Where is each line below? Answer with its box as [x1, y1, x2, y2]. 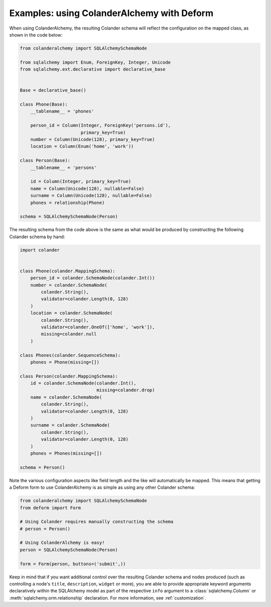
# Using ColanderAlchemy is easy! [20, 540, 105, 546]
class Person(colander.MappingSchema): [20, 373, 118, 379]
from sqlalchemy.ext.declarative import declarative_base [20, 67, 166, 72]
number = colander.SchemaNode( [30, 282, 107, 288]
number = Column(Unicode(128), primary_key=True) [30, 137, 155, 142]
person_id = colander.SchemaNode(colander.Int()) [30, 275, 155, 281]
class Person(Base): [20, 158, 70, 163]
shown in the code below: [9, 32, 63, 38]
